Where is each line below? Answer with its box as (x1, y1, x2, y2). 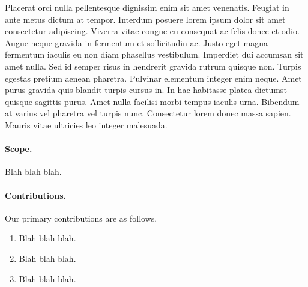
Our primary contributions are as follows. (5, 211, 157, 224)
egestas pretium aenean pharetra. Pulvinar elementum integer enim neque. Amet (5, 71, 302, 84)
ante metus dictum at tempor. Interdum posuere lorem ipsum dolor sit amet (5, 13, 286, 25)
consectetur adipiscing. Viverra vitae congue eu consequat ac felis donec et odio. (5, 25, 300, 37)
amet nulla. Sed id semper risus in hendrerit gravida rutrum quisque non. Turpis (5, 59, 301, 72)
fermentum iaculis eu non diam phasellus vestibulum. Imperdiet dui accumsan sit (5, 48, 304, 61)
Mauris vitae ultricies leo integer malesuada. (5, 118, 168, 131)
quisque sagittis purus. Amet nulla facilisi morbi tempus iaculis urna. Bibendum (5, 95, 300, 107)
